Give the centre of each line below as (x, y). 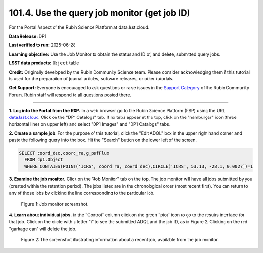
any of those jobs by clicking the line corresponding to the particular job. (82, 193)
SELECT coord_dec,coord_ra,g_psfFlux (64, 153)
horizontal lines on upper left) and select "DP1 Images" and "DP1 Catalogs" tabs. (90, 124)
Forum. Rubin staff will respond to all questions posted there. (70, 95)
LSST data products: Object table (44, 63)
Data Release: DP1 (28, 36)
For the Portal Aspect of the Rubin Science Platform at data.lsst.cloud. (79, 27)
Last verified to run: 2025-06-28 (42, 45)
